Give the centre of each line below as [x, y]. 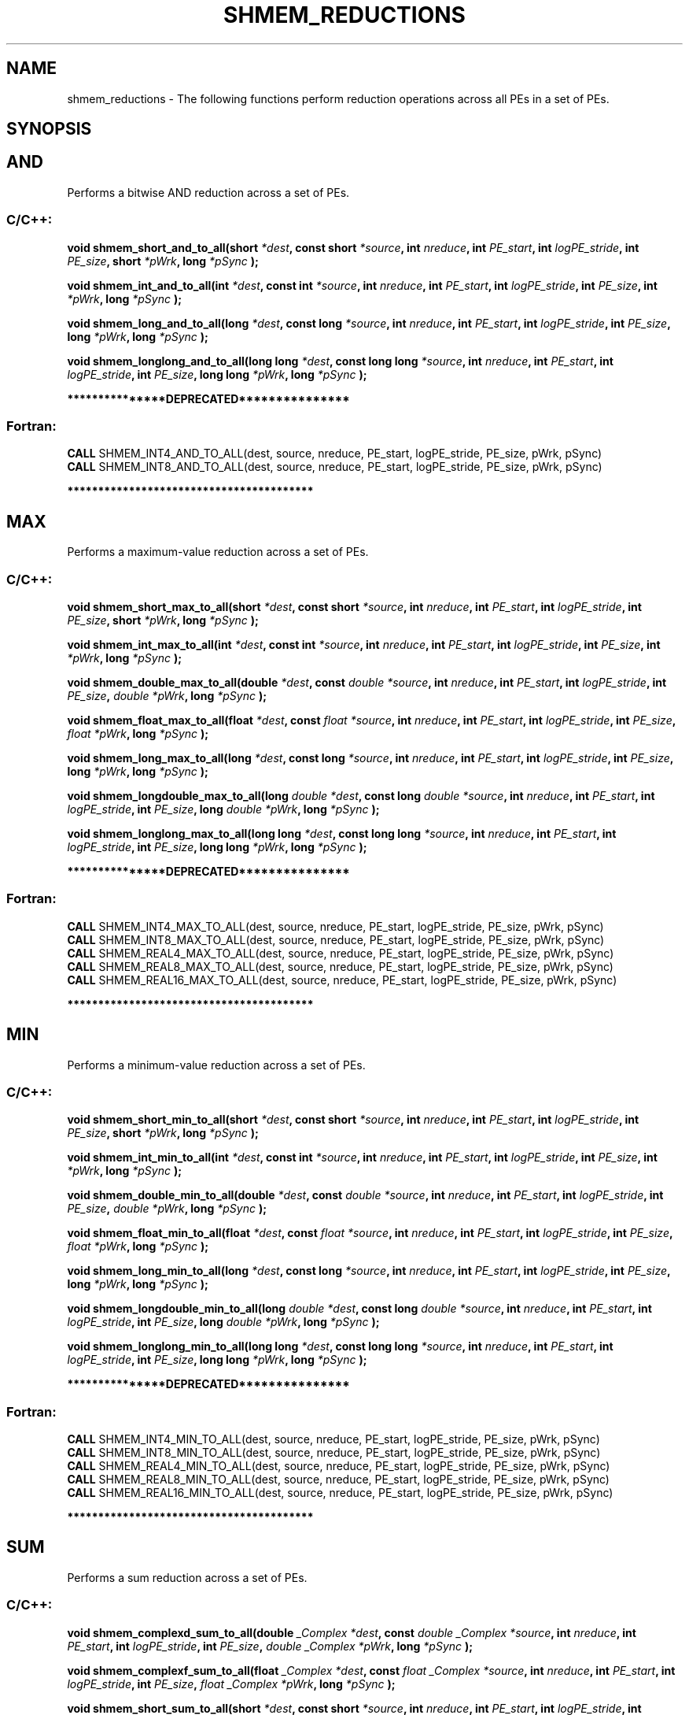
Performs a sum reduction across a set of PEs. [187, 1577]
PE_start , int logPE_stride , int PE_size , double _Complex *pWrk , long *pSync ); [270, 1646]
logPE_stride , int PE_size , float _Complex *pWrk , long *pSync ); [231, 1684]
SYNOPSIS [49, 129]
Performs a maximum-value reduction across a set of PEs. [218, 552]
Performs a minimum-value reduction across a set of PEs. [216, 1065]
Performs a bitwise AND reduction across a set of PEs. [208, 192]
